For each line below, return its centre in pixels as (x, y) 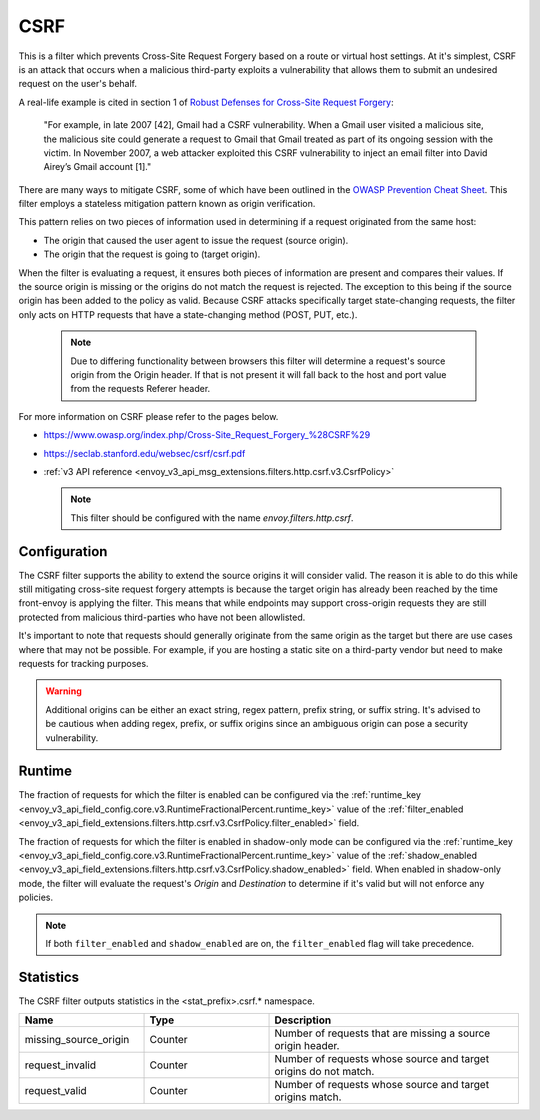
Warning (63, 691)
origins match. (308, 1097)
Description (303, 1020)
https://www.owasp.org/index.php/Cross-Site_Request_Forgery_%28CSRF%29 (207, 435)
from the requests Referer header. (140, 389)
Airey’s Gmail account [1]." (97, 167)
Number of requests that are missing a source (382, 1033)
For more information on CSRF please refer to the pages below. (148, 416)
